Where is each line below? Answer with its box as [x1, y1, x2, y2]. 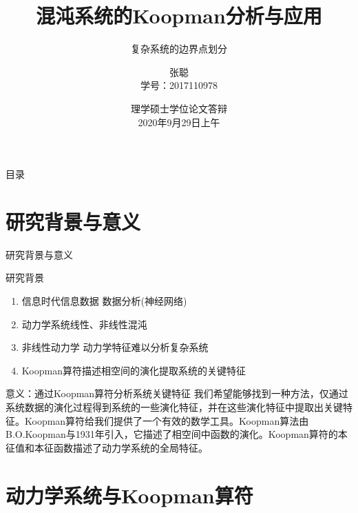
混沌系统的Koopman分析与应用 [36, 1, 322, 30]
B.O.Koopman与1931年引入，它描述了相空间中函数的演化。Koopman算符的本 [6, 427, 348, 441]
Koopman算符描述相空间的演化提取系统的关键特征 [21, 363, 246, 377]
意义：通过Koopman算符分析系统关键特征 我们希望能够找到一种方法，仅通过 [6, 386, 348, 401]
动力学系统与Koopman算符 [6, 481, 253, 509]
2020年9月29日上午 [138, 114, 220, 129]
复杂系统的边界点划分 [131, 41, 227, 56]
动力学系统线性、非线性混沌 [21, 316, 147, 331]
